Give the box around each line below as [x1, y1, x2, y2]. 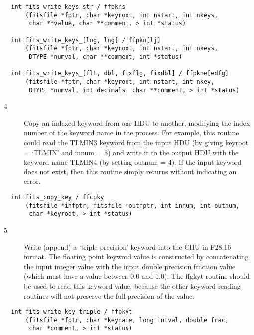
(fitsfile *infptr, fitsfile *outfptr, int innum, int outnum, [25, 202, 240, 209]
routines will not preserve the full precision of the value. [24, 290, 195, 301]
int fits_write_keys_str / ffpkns [11, 3, 126, 10]
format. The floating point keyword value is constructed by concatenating [24, 251, 249, 262]
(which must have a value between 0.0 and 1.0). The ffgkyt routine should [24, 271, 250, 281]
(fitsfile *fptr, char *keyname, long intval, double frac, [25, 316, 229, 324]
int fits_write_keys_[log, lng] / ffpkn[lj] [11, 36, 161, 44]
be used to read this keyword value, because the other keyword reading [24, 280, 241, 291]
